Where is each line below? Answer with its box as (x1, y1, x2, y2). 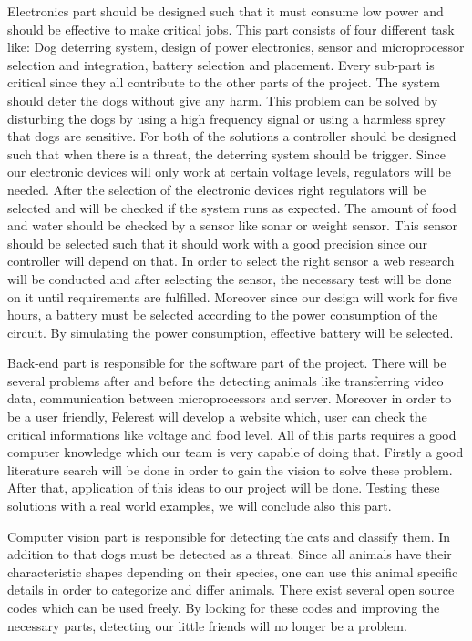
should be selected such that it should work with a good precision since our (7, 233, 428, 252)
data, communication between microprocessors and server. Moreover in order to (7, 389, 452, 408)
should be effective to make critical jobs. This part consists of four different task (7, 19, 455, 38)
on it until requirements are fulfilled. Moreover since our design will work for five (7, 287, 458, 306)
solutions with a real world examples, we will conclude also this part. (7, 496, 392, 515)
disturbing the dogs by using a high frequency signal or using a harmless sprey (7, 108, 446, 127)
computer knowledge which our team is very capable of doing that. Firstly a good (7, 443, 464, 462)
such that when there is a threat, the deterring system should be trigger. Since (7, 144, 446, 163)
